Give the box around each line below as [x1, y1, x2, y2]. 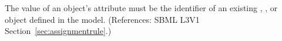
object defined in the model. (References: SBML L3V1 [5, 13, 200, 25]
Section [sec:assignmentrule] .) [5, 25, 112, 37]
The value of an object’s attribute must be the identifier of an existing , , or [5, 2, 278, 13]
